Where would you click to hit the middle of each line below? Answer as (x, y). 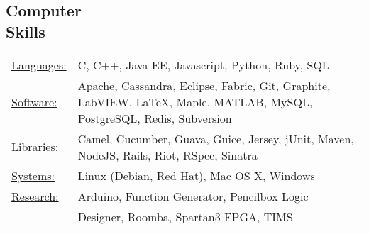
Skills (26, 31)
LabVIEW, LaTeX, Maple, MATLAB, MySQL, (195, 101)
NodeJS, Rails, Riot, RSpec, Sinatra (167, 155)
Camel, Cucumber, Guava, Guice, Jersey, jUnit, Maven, (216, 138)
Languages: (39, 65)
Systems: (33, 175)
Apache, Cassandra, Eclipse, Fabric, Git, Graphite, (204, 85)
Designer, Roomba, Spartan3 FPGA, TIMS (185, 216)
